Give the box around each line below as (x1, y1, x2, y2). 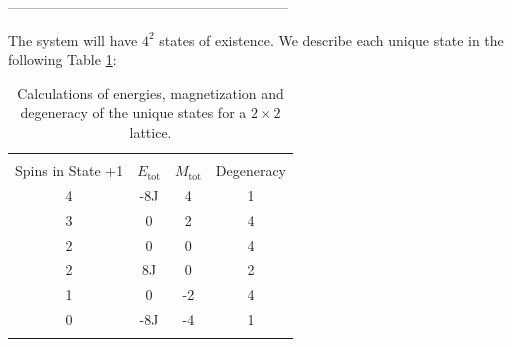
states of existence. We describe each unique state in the (159, 29, 504, 50)
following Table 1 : (8, 49, 117, 70)
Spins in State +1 (15, 160, 124, 181)
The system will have (8, 29, 138, 50)
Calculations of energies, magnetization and (17, 82, 284, 103)
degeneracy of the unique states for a (20, 102, 247, 123)
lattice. (129, 121, 172, 142)
